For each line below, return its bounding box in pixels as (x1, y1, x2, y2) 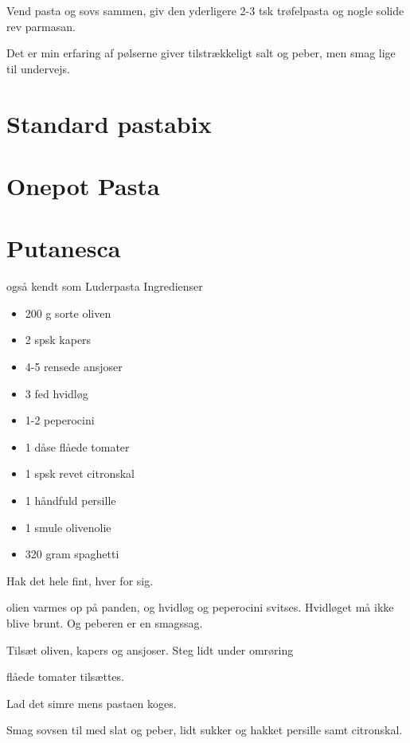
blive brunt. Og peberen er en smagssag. (6, 614, 203, 631)
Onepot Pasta (6, 169, 160, 201)
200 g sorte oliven (25, 304, 111, 321)
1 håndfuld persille (25, 492, 116, 508)
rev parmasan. (6, 18, 76, 34)
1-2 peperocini (25, 412, 95, 428)
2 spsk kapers (25, 331, 92, 348)
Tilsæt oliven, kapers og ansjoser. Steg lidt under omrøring (6, 641, 294, 658)
